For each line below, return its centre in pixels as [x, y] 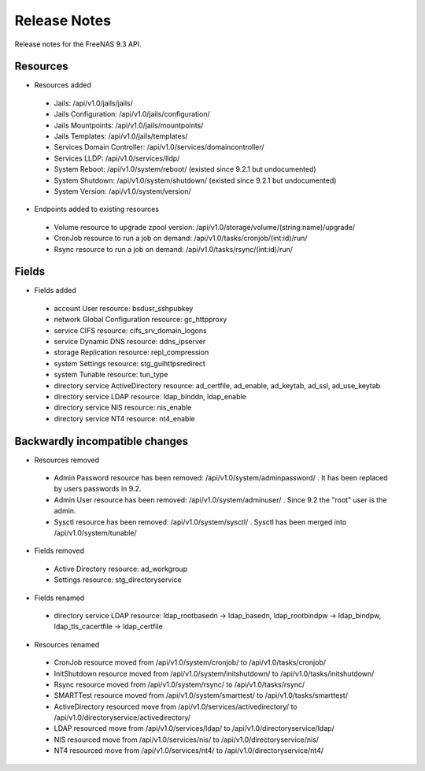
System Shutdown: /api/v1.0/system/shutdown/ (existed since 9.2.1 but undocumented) [195, 180]
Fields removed [59, 550]
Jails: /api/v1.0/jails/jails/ [93, 103]
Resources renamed [67, 644]
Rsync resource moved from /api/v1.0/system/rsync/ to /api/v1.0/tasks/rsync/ [179, 684]
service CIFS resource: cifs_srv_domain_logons [131, 330]
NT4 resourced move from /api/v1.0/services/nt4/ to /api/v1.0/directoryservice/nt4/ [189, 751]
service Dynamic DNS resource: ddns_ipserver [130, 341]
